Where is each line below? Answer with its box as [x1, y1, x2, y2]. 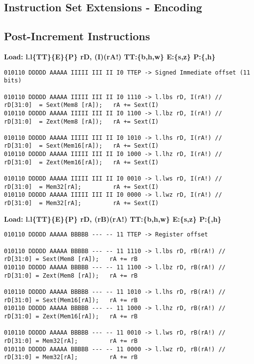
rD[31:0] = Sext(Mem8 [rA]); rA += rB [4, 256, 138, 263]
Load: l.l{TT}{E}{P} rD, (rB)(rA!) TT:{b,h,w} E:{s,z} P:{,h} [4, 213, 222, 224]
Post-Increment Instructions [4, 28, 150, 44]
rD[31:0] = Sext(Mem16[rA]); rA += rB [4, 296, 138, 304]
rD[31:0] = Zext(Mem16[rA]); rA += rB [4, 312, 138, 320]
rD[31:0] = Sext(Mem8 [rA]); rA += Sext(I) [4, 102, 159, 109]
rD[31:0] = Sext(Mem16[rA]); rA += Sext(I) [4, 142, 159, 150]
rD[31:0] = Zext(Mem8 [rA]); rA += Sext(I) [4, 118, 159, 125]
